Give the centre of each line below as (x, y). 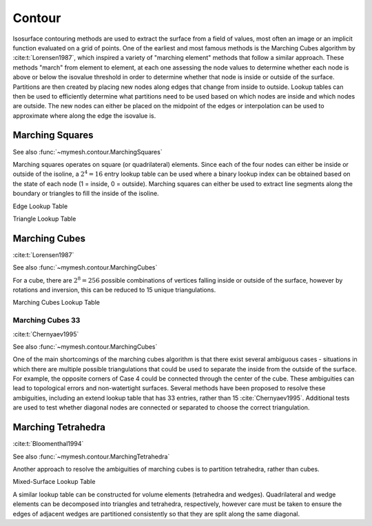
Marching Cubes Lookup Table (56, 303)
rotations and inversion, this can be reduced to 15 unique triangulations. (114, 290)
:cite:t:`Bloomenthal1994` (48, 444)
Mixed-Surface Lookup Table (54, 482)
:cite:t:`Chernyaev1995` (46, 334)
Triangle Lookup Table (44, 219)
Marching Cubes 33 (46, 321)
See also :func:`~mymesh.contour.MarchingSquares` (87, 152)
